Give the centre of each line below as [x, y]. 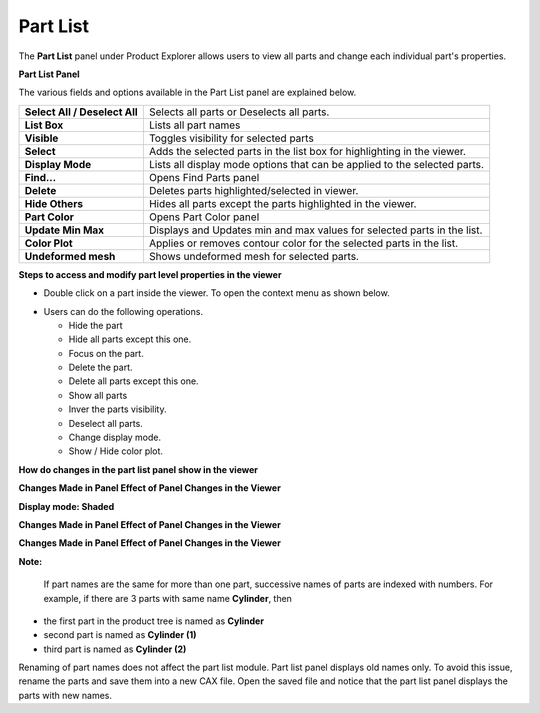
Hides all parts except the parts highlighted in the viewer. [282, 203]
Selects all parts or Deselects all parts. [239, 112]
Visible [41, 138]
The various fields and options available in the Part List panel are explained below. [187, 92]
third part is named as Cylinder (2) [115, 649]
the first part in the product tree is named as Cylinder [154, 621]
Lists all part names [194, 125]
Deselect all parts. [106, 423]
